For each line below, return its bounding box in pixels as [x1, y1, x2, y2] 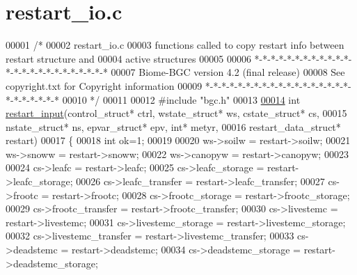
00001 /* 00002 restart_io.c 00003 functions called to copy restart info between [6, 38, 344, 52]
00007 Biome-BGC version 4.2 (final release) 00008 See [111, 65, 345, 79]
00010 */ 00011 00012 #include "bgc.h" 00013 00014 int [62, 92, 301, 107]
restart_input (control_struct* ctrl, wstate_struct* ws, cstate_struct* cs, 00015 [6, 106, 347, 120]
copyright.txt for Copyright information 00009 [6, 78, 203, 93]
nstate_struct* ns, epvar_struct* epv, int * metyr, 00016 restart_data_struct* [6, 119, 341, 134]
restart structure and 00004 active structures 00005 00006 [6, 51, 251, 65]
